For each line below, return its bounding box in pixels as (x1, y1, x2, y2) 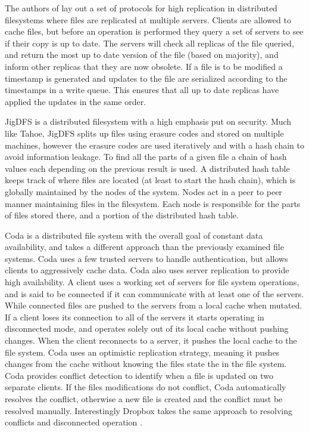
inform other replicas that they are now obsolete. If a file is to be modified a (5, 60, 283, 72)
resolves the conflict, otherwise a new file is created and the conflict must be (5, 393, 283, 405)
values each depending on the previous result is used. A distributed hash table (5, 162, 290, 174)
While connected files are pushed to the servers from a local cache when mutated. (5, 299, 302, 311)
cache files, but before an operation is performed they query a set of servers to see (5, 25, 304, 38)
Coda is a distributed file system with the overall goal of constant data (5, 229, 263, 241)
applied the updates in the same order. (5, 95, 146, 107)
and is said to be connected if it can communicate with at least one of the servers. (5, 287, 304, 300)
